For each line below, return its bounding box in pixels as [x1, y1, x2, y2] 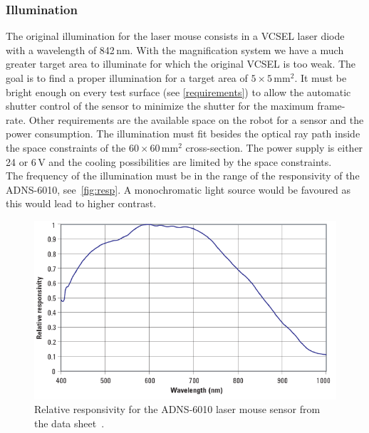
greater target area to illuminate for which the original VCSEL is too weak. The [6, 56, 356, 71]
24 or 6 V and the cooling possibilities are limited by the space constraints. [6, 154, 332, 169]
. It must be [294, 71, 347, 85]
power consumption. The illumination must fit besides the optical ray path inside [6, 126, 360, 141]
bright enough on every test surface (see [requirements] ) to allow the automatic [6, 84, 351, 99]
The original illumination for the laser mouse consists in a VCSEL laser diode [6, 28, 345, 43]
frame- [317, 98, 345, 113]
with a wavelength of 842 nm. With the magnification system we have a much [6, 42, 344, 57]
